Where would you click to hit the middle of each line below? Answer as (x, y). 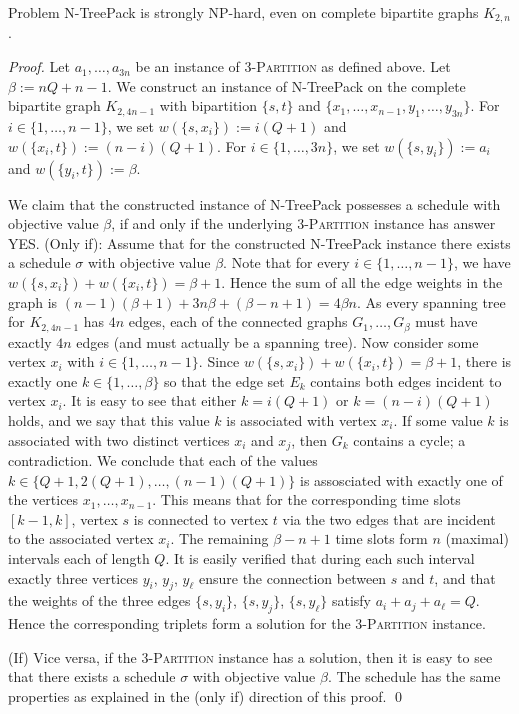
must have (446, 321)
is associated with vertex (301, 420)
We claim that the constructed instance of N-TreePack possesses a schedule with (254, 203)
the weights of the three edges (99, 600)
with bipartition (208, 105)
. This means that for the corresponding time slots (306, 499)
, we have (482, 262)
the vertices (43, 499)
